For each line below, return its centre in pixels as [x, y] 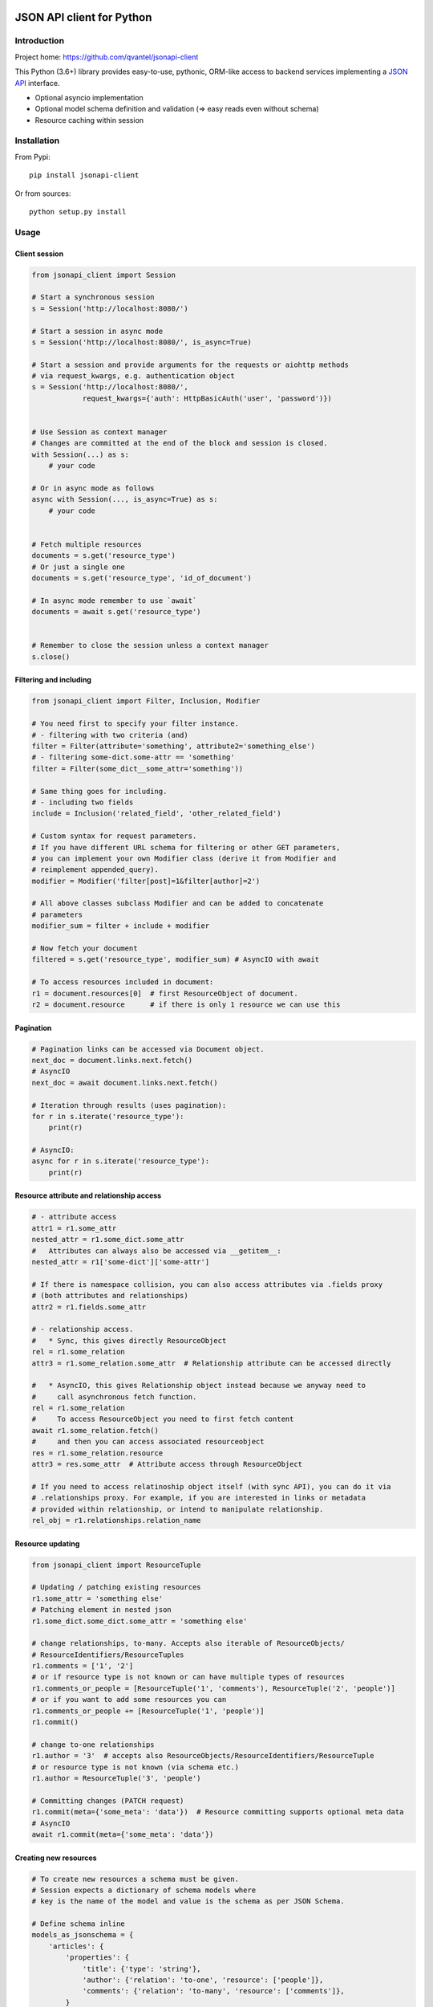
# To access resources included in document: [123, 982]
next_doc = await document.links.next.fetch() [125, 1083]
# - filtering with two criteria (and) [110, 735]
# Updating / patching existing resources [116, 1587]
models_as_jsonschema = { [83, 1935]
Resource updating [47, 1543]
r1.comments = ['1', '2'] [83, 1666]
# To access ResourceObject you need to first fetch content [163, 1419]
